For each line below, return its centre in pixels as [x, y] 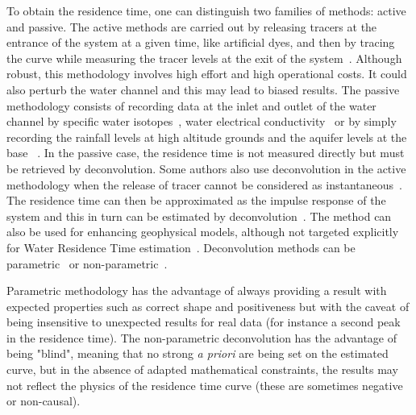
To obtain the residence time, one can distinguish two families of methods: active [206, 10]
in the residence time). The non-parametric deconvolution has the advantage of [202, 337]
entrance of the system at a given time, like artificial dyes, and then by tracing [201, 42]
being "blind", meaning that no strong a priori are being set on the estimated [198, 353]
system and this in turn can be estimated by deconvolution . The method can [199, 216]
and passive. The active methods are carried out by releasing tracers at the [192, 26]
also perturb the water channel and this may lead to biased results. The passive [203, 89]
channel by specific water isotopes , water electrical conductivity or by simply [202, 121]
